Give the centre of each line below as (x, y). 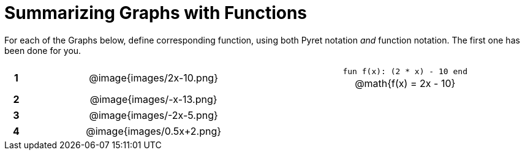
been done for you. (43, 50)
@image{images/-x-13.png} (153, 99)
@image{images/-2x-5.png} (153, 115)
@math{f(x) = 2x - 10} (405, 83)
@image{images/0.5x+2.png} (154, 131)
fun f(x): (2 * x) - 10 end (405, 71)
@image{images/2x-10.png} (153, 78)
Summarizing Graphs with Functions (156, 13)
